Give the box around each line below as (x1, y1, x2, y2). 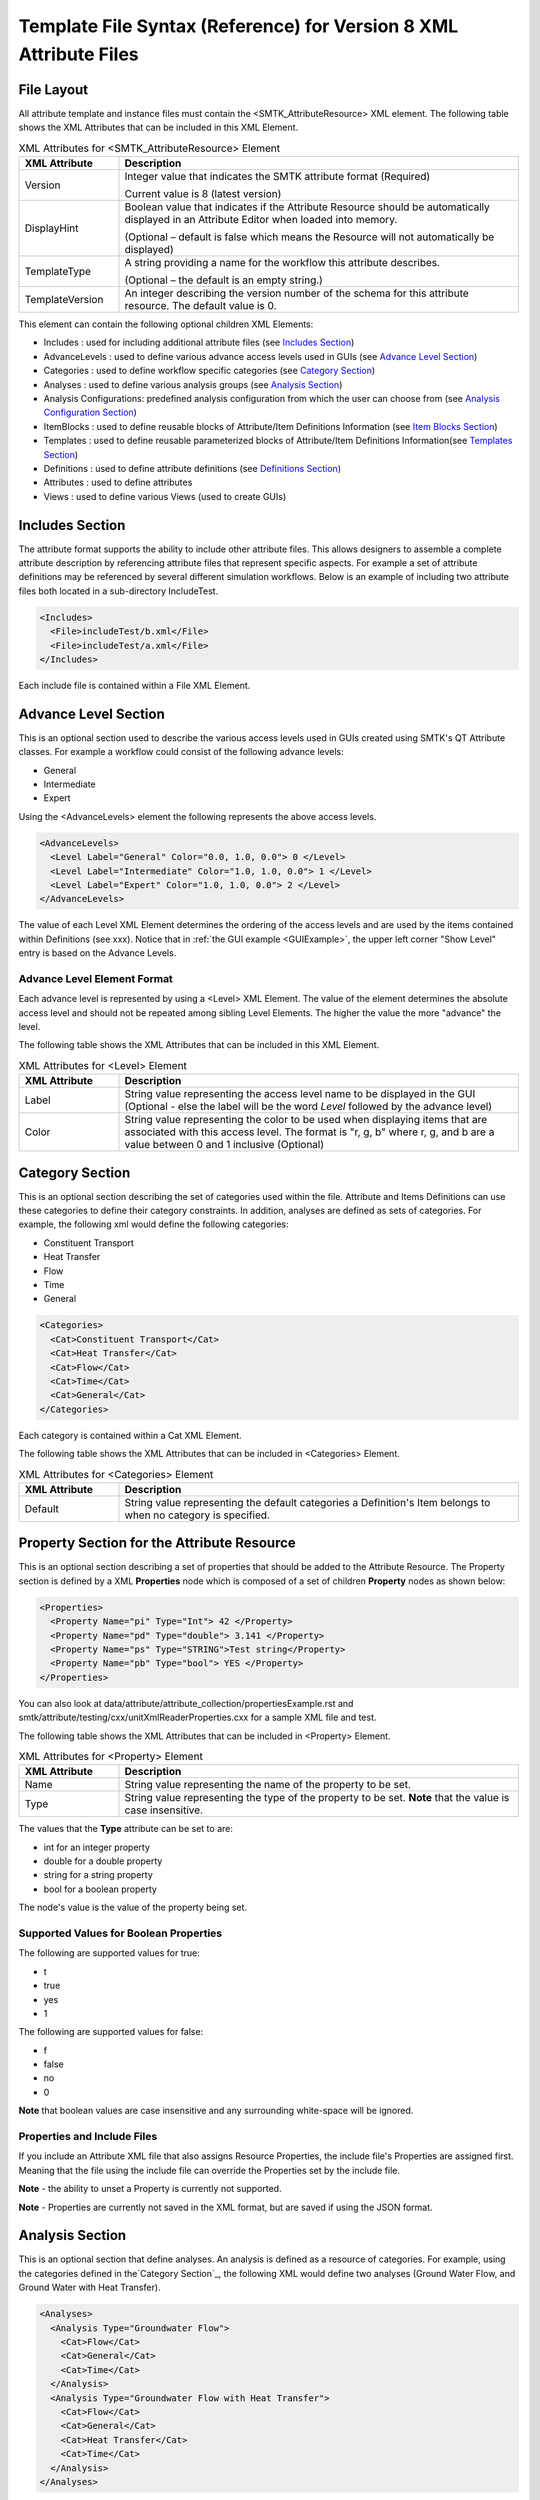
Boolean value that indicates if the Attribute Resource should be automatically (124, 200, 490, 214)
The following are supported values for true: (18, 1947, 200, 1959)
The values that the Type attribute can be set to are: (18, 1823, 234, 1835)
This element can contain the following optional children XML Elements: (18, 318, 314, 330)
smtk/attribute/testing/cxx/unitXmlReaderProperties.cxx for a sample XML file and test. (18, 1711, 377, 1724)
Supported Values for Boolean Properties (18, 1926, 223, 1940)
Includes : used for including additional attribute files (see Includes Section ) (43, 336, 355, 349)
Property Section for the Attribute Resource (18, 1535, 297, 1552)
